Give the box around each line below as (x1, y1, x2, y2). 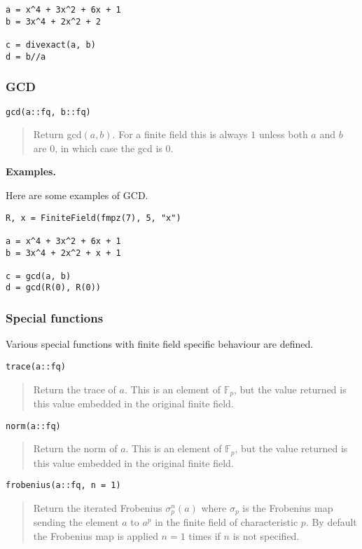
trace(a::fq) (6, 361, 66, 372)
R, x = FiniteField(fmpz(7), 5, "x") (6, 212, 181, 223)
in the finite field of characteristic (155, 515, 298, 529)
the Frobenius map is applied (33, 529, 158, 543)
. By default (305, 515, 357, 529)
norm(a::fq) (6, 421, 61, 431)
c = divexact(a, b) (6, 39, 96, 50)
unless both (258, 127, 308, 142)
